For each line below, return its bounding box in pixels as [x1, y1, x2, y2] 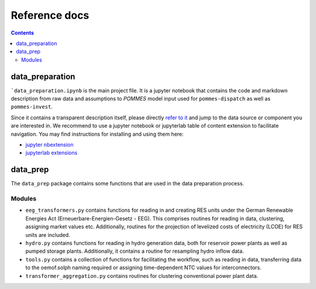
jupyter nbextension [25, 141, 74, 148]
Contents [11, 29, 35, 36]
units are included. [25, 231, 70, 238]
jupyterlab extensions [25, 149, 78, 156]
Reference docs [11, 9, 90, 22]
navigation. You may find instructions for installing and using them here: [11, 130, 184, 137]
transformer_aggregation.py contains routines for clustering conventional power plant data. [25, 272, 259, 279]
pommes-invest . [11, 103, 53, 111]
